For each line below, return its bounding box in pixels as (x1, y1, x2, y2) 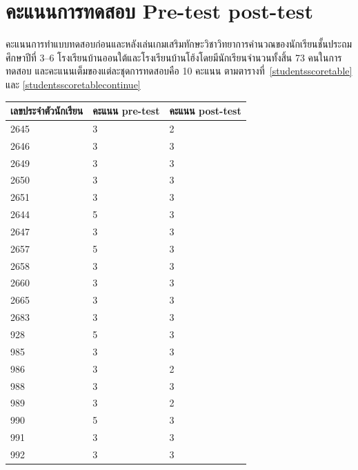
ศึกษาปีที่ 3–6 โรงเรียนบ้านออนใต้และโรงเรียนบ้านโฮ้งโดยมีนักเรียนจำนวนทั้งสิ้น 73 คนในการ (6, 50, 342, 64)
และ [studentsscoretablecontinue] (6, 77, 141, 91)
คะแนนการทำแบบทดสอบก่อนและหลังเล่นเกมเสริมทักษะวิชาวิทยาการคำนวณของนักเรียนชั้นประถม (6, 37, 352, 51)
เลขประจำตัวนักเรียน (10, 104, 83, 117)
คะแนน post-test (169, 104, 241, 117)
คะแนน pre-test (92, 104, 160, 117)
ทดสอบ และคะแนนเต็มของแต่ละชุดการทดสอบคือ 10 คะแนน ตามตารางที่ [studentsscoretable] (6, 63, 352, 78)
